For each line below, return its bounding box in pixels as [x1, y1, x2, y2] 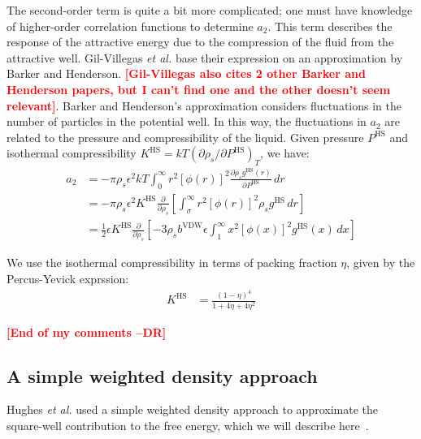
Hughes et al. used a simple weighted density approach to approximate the [7, 401, 378, 418]
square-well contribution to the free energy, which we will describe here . [7, 417, 369, 434]
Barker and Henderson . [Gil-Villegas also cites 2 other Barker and [7, 65, 366, 82]
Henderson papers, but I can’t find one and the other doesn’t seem [7, 80, 391, 97]
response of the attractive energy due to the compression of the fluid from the [7, 33, 394, 50]
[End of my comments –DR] [7, 323, 167, 340]
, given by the [346, 254, 415, 271]
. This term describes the [267, 17, 393, 34]
